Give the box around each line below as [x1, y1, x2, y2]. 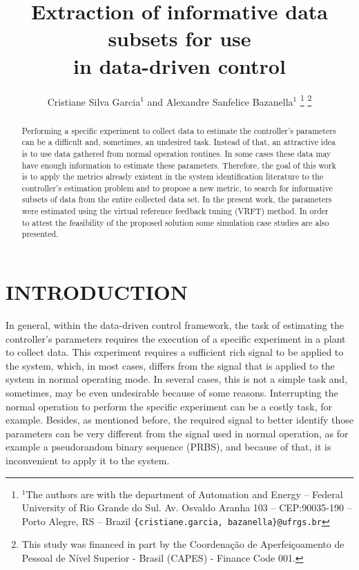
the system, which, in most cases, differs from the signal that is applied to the [6, 358, 335, 372]
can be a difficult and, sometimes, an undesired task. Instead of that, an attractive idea [21, 136, 336, 148]
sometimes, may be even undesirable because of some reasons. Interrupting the [6, 386, 338, 400]
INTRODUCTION [6, 278, 188, 306]
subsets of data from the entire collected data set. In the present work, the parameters [21, 193, 332, 205]
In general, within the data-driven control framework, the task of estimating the [6, 318, 344, 332]
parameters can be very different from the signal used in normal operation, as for [6, 426, 349, 440]
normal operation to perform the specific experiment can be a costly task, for [6, 399, 332, 413]
